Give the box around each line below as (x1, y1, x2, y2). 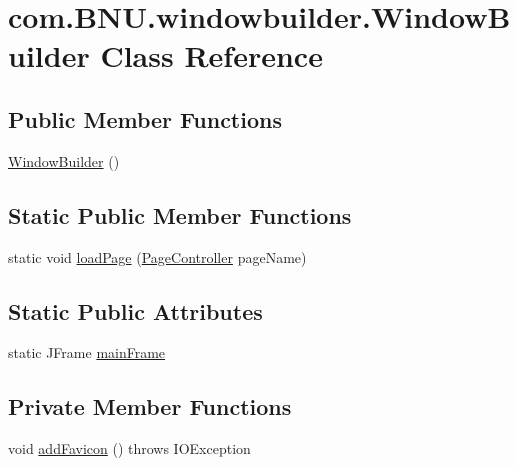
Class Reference (100, 35, 323, 76)
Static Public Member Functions (8, 199, 352, 230)
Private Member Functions (8, 391, 292, 422)
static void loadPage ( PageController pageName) (8, 246, 307, 267)
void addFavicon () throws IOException (8, 438, 251, 459)
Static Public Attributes (8, 295, 263, 326)
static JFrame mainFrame (8, 342, 166, 363)
